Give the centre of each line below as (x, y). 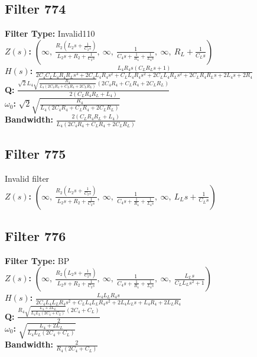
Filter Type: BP (37, 260)
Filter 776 (35, 236)
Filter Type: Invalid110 (50, 33)
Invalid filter (27, 178)
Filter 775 (35, 154)
